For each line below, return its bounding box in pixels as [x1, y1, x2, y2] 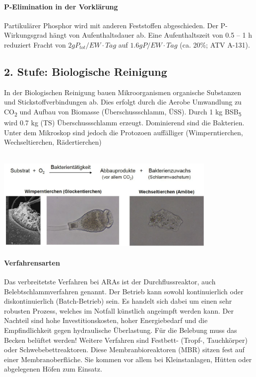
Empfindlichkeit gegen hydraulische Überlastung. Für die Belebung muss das [4, 324, 237, 335]
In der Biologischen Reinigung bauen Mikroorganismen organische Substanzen [4, 87, 242, 97]
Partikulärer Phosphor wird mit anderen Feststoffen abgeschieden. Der [4, 20, 218, 30]
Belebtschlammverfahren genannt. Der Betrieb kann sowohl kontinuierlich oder [4, 286, 244, 296]
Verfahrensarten [4, 257, 60, 268]
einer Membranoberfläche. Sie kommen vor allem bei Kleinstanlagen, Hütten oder [4, 354, 252, 364]
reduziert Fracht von [4, 39, 66, 50]
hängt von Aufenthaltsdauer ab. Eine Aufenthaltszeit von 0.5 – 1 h [49, 30, 252, 40]
